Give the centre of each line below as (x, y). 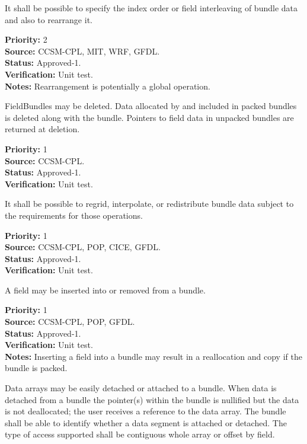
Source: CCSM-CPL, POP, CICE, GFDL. (83, 247)
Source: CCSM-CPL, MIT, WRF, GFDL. (82, 51)
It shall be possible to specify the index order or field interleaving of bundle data (151, 8)
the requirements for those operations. (74, 215)
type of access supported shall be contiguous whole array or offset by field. (140, 434)
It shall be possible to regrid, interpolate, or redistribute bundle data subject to (149, 204)
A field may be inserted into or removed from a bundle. (105, 290)
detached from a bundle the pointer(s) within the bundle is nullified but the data (152, 399)
